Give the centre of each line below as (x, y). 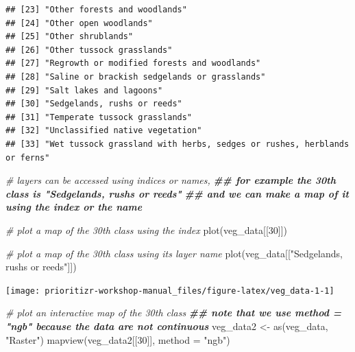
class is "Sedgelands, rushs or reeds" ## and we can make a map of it (177, 193)
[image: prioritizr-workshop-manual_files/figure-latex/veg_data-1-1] (170, 291)
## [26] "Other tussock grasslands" (89, 50)
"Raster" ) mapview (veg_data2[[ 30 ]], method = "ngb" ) (118, 339)
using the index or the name (74, 207)
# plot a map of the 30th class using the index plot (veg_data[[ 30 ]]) (147, 230)
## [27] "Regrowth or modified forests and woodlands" (133, 63)
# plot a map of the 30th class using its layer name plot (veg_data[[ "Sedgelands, (174, 253)
